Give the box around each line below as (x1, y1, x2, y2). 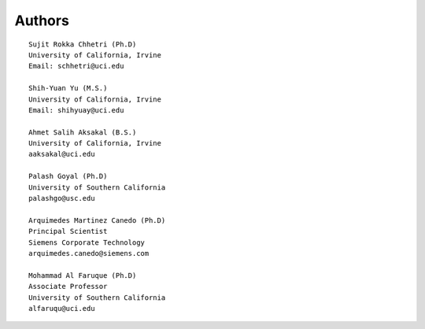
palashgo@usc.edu (28, 194, 95, 203)
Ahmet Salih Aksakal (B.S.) (28, 128, 137, 137)
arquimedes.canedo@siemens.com (28, 249, 150, 257)
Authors (14, 12, 70, 29)
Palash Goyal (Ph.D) (28, 172, 108, 181)
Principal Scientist (28, 227, 108, 236)
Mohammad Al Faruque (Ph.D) (28, 271, 137, 279)
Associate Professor (28, 282, 108, 291)
